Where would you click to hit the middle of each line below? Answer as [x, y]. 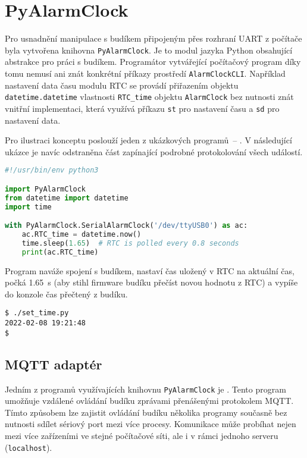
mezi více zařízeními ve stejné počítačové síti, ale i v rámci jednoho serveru [142, 436]
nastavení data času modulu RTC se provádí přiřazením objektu [122, 85]
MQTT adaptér [54, 364]
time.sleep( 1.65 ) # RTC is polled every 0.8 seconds [130, 243]
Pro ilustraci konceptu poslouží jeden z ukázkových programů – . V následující [148, 140]
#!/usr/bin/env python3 [52, 170]
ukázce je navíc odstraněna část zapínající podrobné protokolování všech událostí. [154, 151]
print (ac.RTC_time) [60, 252]
